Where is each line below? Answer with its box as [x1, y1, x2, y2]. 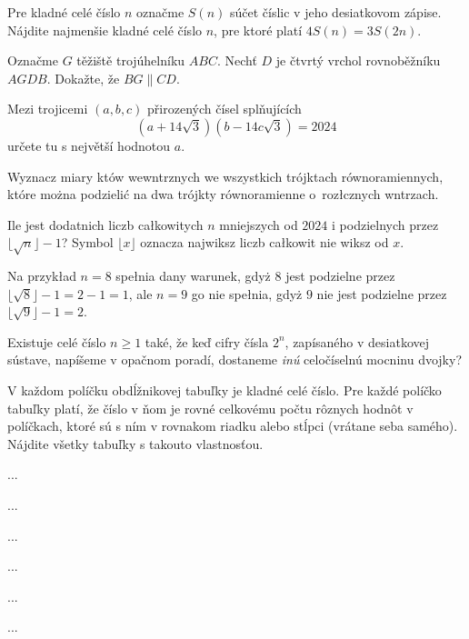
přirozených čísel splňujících [147, 99, 302, 118]
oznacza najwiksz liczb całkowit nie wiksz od [140, 233, 389, 252]
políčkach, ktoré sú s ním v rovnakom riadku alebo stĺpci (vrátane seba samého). [7, 416, 458, 435]
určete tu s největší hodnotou [7, 135, 171, 155]
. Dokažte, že [46, 68, 120, 87]
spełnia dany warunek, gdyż [115, 266, 271, 285]
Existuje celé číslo [7, 332, 106, 351]
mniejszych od [219, 215, 298, 234]
